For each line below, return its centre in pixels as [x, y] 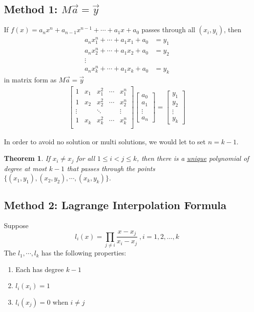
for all [86, 158]
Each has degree [40, 269]
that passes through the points [111, 168]
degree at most [25, 168]
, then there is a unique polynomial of [193, 158]
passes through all [168, 29]
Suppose [16, 225]
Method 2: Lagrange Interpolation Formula [115, 205]
